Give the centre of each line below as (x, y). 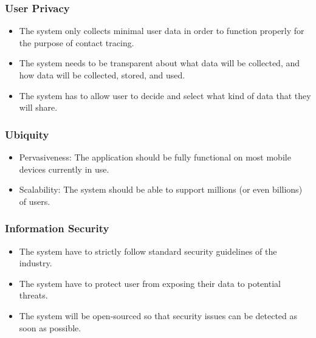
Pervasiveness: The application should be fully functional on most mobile (155, 157)
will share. (38, 107)
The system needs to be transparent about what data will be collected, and (159, 63)
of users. (35, 201)
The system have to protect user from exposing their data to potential (150, 283)
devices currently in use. (64, 169)
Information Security (57, 228)
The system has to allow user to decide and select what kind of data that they (165, 95)
